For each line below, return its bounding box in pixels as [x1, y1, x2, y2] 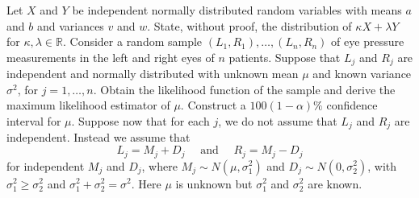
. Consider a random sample [62, 33, 203, 50]
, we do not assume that [218, 113, 337, 130]
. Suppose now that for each [71, 113, 210, 130]
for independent [6, 157, 85, 174]
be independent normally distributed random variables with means [72, 2, 402, 18]
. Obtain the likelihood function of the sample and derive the [93, 80, 396, 97]
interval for [6, 113, 61, 130]
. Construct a [180, 97, 246, 113]
